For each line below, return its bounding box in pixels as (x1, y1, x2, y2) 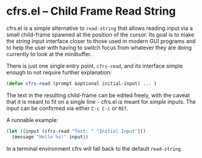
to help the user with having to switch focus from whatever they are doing (6, 44, 192, 51)
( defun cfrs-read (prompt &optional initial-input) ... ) (6, 81, 157, 87)
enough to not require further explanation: (6, 68, 112, 76)
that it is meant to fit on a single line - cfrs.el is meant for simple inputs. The (6, 98, 197, 105)
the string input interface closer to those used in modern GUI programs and (6, 37, 196, 45)
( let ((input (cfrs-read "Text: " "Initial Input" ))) (6, 128, 146, 134)
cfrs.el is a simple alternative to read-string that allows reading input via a (6, 24, 193, 32)
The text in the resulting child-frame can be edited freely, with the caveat (6, 92, 190, 99)
